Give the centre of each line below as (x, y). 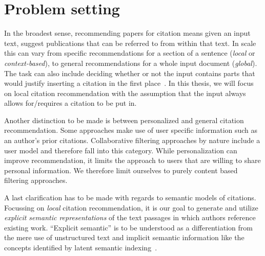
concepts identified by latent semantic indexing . (81, 247)
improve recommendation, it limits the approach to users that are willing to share (132, 160)
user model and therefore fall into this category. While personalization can (121, 150)
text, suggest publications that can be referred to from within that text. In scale (130, 43)
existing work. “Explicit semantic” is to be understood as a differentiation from (128, 227)
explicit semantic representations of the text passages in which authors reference (130, 217)
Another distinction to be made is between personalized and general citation (124, 120)
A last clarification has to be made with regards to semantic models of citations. (130, 197)
